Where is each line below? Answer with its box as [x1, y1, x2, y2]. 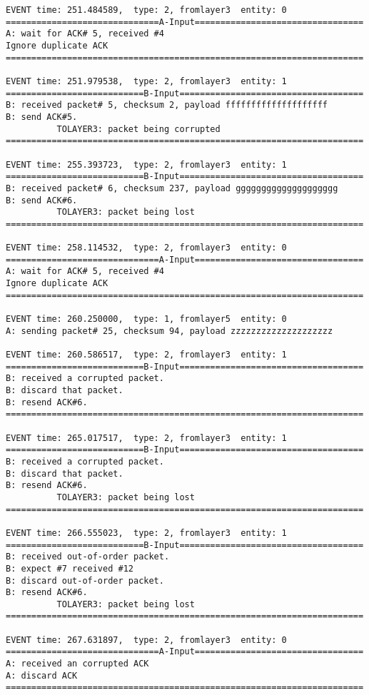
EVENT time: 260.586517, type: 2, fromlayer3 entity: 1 [6, 350, 287, 360]
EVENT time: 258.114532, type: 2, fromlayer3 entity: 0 [6, 243, 287, 253]
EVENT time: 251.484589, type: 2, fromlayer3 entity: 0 [6, 5, 287, 15]
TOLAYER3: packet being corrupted [56, 123, 221, 134]
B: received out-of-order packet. [6, 552, 170, 562]
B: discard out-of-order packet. [6, 575, 164, 586]
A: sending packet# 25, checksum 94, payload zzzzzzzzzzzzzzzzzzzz [6, 325, 333, 336]
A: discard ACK [6, 670, 78, 681]
